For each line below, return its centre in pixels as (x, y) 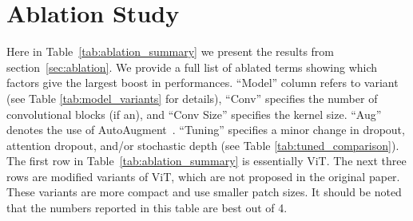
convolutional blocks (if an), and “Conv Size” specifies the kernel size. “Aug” (194, 114)
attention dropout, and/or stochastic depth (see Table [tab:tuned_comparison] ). (203, 145)
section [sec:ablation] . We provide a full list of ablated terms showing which (192, 67)
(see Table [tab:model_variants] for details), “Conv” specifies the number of (192, 98)
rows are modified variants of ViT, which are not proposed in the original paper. (203, 176)
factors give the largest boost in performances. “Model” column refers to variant (203, 83)
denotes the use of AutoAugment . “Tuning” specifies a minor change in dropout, (206, 130)
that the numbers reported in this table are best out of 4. (147, 208)
